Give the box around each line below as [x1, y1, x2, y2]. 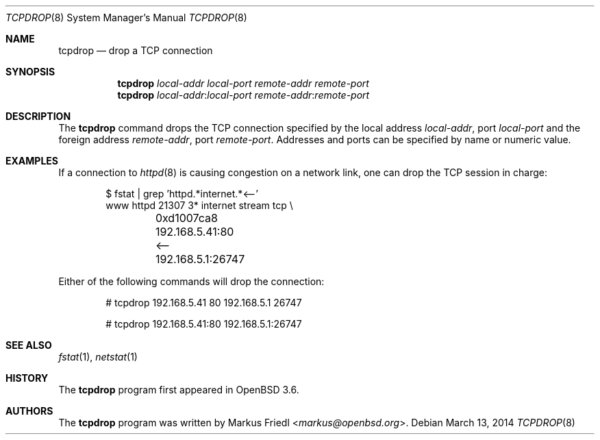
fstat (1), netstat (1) [58, 351, 138, 363]
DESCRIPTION [5, 110, 71, 122]
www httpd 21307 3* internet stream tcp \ [105, 199, 293, 211]
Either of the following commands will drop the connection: [58, 276, 325, 287]
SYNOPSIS [5, 66, 55, 77]
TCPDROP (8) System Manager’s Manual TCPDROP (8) [5, 12, 247, 23]
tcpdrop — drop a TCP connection [58, 45, 213, 56]
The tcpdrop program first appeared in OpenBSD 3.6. [58, 384, 299, 395]
